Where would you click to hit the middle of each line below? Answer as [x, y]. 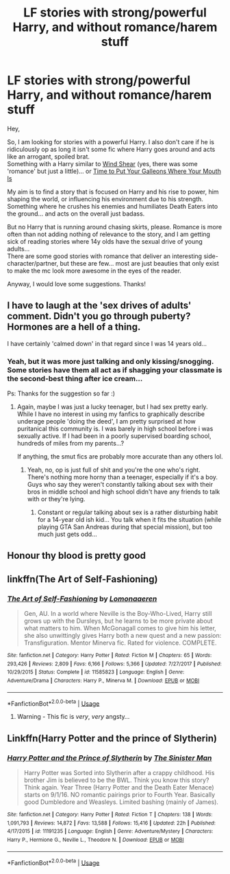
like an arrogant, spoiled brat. [49, 157]
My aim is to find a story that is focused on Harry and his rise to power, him [113, 192]
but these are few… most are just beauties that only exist [139, 263]
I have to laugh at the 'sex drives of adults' [99, 306]
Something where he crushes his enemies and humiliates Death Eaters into [113, 206]
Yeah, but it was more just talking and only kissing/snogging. [111, 361]
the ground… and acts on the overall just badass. [76, 214]
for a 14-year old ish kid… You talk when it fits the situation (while [129, 520]
